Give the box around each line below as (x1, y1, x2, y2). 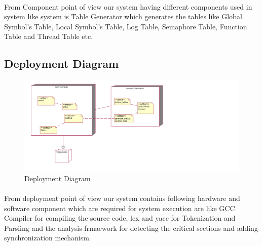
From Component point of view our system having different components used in (4, 1, 252, 12)
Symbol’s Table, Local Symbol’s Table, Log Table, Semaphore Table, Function (4, 21, 247, 31)
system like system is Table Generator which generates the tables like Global (4, 11, 242, 22)
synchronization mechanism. (4, 232, 91, 243)
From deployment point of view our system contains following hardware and (4, 193, 240, 203)
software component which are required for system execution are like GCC (4, 202, 235, 213)
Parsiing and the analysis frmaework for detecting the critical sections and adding (4, 222, 258, 233)
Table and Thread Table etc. (4, 31, 93, 42)
